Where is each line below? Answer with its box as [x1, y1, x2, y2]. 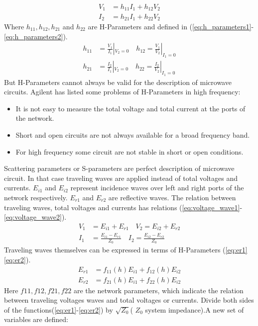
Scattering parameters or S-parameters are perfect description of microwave [4, 163, 235, 173]
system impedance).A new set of [145, 304, 244, 315]
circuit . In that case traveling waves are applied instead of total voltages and [4, 172, 238, 183]
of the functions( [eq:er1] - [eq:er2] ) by [4, 304, 113, 315]
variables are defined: [4, 314, 68, 325]
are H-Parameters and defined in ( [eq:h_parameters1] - [88, 21, 254, 31]
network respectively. [4, 192, 68, 202]
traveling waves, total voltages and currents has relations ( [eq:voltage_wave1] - [4, 202, 243, 212]
